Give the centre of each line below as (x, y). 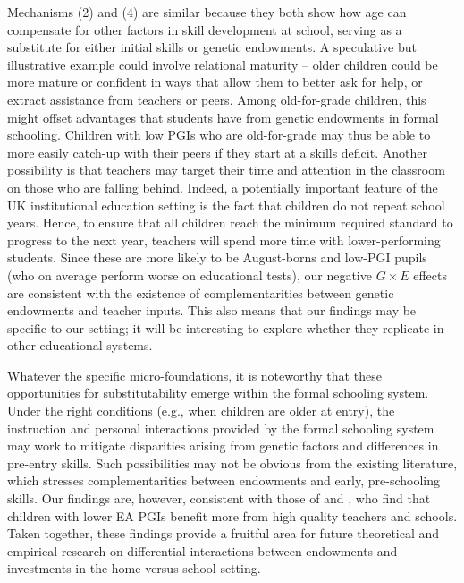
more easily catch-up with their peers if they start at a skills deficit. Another (217, 152)
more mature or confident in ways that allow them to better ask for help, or (215, 82)
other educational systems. (80, 345)
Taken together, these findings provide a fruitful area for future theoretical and (224, 533)
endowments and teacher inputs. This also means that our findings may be (212, 310)
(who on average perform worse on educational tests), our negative (190, 274)
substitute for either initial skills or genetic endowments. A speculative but (212, 47)
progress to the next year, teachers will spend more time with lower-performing (224, 240)
